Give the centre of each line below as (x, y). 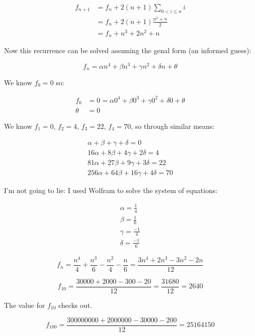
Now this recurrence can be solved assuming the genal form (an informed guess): (128, 50)
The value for (25, 305)
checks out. (75, 305)
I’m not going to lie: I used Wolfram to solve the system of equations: (111, 190)
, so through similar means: (173, 126)
